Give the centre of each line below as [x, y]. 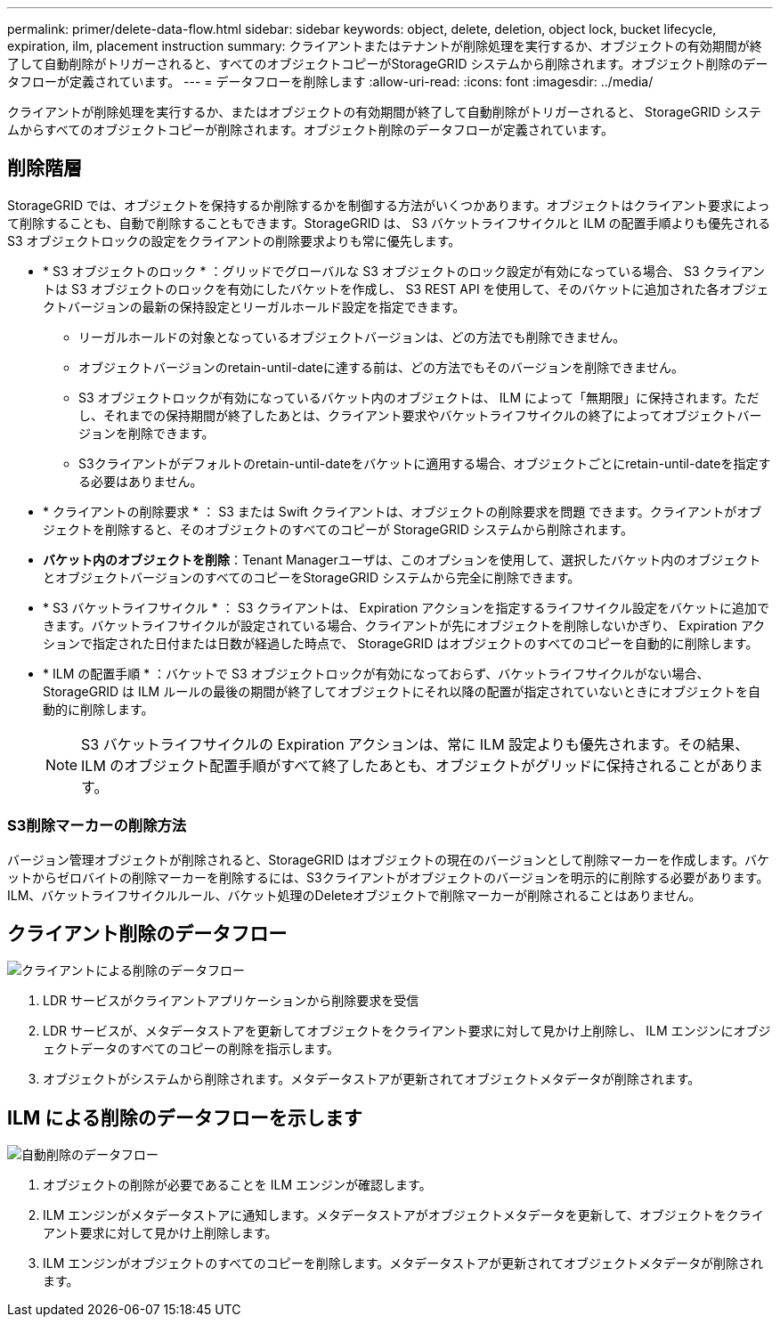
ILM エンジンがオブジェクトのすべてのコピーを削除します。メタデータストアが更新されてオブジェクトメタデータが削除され [403, 1263]
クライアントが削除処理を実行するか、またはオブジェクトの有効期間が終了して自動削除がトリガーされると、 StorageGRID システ [385, 112]
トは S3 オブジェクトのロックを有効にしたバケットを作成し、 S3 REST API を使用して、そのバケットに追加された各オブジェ [406, 288]
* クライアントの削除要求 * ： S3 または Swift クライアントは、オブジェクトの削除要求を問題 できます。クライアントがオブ [402, 511]
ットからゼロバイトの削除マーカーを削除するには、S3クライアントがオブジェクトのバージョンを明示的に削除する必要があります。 [388, 877]
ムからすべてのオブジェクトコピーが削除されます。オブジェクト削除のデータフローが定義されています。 [310, 130]
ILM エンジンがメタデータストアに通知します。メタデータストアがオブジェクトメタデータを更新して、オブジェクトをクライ [403, 1215]
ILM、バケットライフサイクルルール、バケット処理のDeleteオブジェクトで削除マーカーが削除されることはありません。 [354, 895]
